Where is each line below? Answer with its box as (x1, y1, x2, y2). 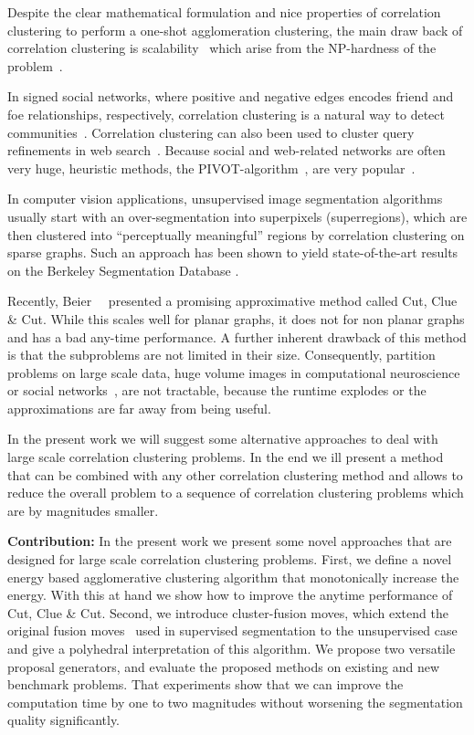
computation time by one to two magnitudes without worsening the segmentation (7, 692, 463, 711)
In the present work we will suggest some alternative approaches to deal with (7, 429, 438, 448)
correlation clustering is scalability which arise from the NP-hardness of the (7, 38, 437, 58)
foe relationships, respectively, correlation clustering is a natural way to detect (7, 104, 445, 123)
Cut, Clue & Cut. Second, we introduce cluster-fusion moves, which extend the (7, 603, 448, 622)
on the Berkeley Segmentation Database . (7, 260, 239, 279)
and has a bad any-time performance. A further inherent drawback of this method (7, 327, 467, 346)
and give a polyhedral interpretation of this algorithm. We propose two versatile (7, 639, 456, 657)
